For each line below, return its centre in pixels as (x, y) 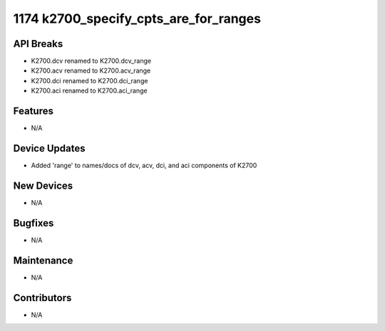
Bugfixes (34, 223)
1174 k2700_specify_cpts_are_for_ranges (137, 19)
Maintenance (43, 260)
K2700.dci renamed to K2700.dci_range (89, 80)
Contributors (42, 298)
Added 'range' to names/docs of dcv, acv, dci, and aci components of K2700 (144, 165)
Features (33, 111)
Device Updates (49, 148)
